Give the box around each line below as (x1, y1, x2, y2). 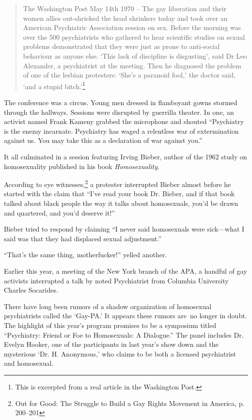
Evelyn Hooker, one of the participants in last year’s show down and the (4, 339, 219, 349)
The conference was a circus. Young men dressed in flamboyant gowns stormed (4, 97, 237, 107)
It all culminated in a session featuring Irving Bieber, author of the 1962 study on (4, 151, 247, 161)
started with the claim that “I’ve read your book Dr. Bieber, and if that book (4, 188, 235, 199)
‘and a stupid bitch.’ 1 (23, 79, 85, 91)
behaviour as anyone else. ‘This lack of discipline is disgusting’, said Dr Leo (23, 50, 247, 61)
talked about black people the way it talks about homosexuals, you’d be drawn (4, 198, 238, 208)
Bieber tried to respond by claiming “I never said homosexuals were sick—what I (4, 224, 245, 234)
